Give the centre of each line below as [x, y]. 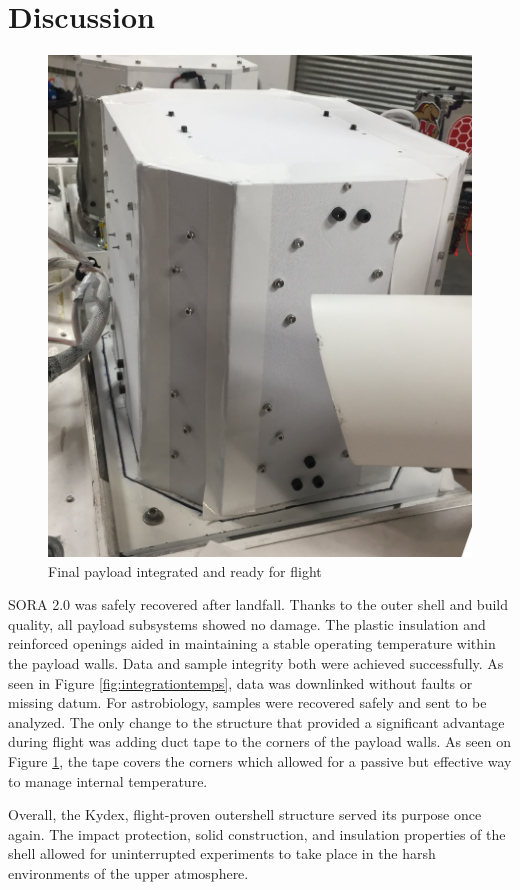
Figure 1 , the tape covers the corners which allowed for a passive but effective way [260, 761]
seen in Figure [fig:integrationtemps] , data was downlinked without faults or [240, 682]
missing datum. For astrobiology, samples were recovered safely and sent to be [247, 702]
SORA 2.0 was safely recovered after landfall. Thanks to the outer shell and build [258, 604]
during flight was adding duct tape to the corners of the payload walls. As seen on [259, 741]
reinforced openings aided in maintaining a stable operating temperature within [252, 643]
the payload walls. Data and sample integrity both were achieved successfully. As [256, 663]
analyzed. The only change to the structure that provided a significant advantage [256, 721]
